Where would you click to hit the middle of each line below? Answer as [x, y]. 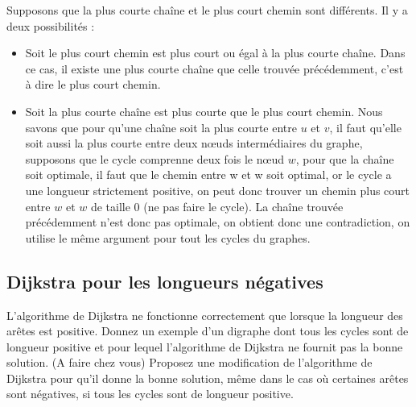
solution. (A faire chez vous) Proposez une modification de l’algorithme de [189, 362]
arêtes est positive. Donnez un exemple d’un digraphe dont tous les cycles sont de [208, 331]
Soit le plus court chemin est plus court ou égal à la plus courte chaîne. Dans [215, 53]
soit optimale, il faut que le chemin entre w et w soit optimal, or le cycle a [208, 174]
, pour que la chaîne [345, 158]
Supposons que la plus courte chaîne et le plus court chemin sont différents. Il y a [207, 10]
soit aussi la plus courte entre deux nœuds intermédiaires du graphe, [194, 143]
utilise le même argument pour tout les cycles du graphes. [168, 237]
